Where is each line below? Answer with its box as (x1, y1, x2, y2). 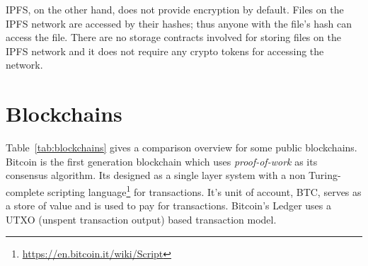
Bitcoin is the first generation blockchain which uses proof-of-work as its (6, 154, 318, 168)
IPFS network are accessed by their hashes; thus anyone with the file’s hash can (6, 16, 352, 30)
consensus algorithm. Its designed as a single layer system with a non (6, 168, 306, 183)
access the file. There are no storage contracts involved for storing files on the (6, 30, 341, 45)
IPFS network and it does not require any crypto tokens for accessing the (6, 43, 324, 58)
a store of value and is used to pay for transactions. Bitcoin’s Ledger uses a (6, 198, 332, 213)
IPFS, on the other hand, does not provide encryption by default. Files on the (6, 2, 344, 16)
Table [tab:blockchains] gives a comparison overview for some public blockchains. (6, 140, 357, 155)
